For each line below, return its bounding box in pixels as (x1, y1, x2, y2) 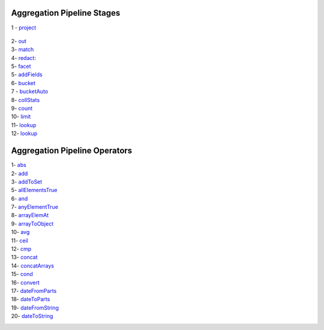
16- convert (11, 279, 40, 286)
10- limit (11, 113, 31, 120)
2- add (11, 170, 28, 177)
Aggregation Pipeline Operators (11, 146, 133, 156)
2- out (11, 37, 27, 44)
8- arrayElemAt (11, 212, 49, 219)
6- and (11, 195, 28, 202)
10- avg (11, 229, 30, 236)
